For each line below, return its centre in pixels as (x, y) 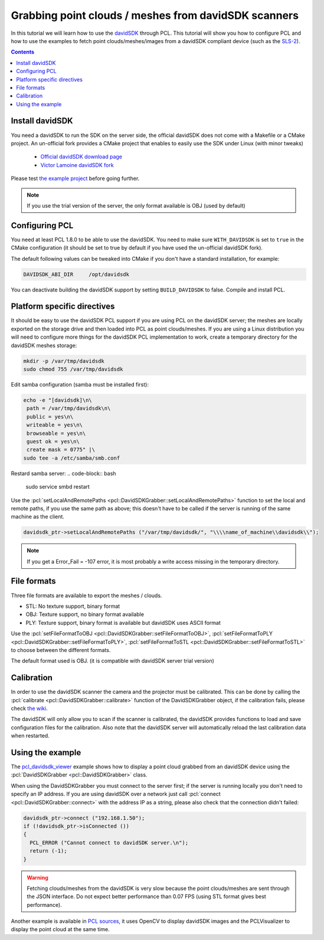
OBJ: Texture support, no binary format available (85, 614)
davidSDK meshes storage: (44, 345)
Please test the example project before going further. (75, 178)
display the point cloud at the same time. (60, 929)
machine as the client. (38, 517)
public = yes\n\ (50, 417)
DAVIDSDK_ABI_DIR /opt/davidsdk (76, 274)
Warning (37, 877)
